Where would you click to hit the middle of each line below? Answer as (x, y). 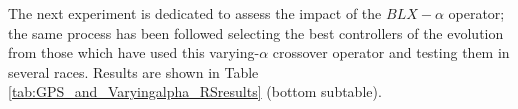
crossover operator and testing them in (391, 52)
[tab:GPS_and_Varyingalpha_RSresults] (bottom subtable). (195, 91)
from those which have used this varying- (134, 52)
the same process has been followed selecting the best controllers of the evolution (256, 32)
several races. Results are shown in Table (133, 71)
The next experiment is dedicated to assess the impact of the (195, 13)
